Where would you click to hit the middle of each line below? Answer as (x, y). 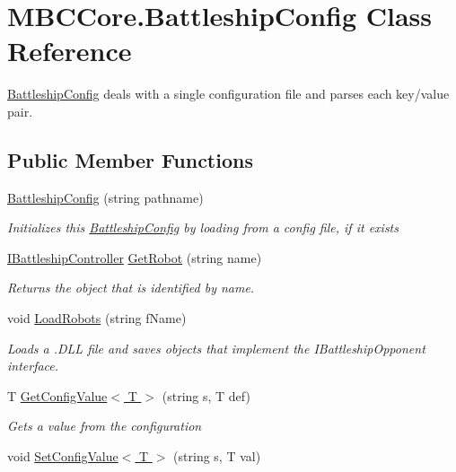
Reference (70, 51)
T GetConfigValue (57, 395)
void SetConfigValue (63, 456)
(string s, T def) (206, 395)
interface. (33, 366)
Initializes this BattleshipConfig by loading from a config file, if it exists (203, 227)
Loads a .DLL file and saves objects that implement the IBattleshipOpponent (216, 348)
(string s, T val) (217, 456)
